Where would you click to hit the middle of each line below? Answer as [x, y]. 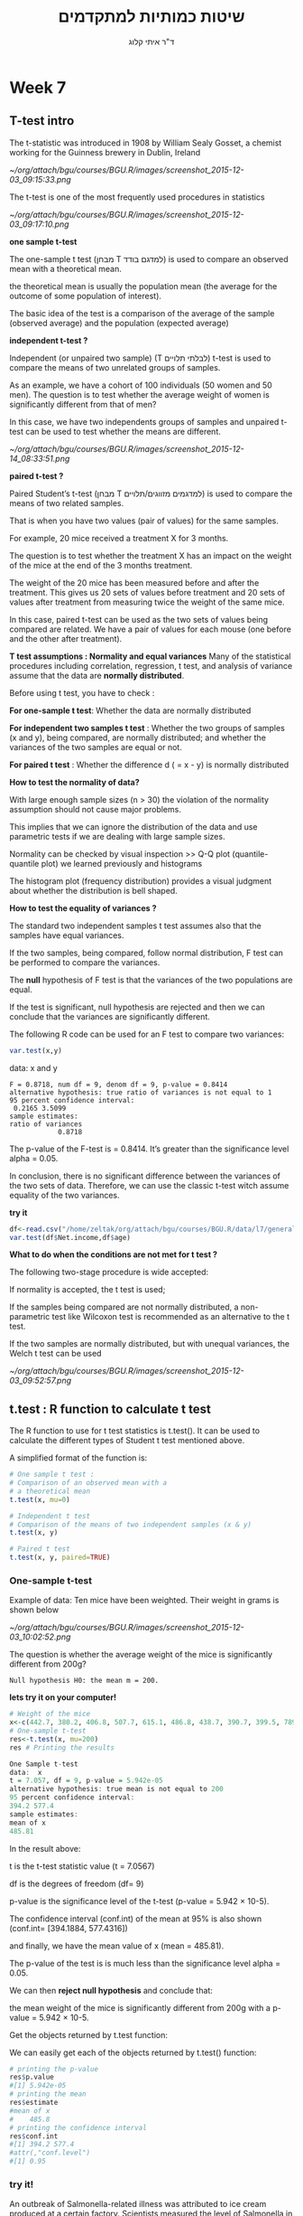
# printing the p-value [54, 2069]
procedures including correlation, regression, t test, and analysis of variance [151, 665]
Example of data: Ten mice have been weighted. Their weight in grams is [144, 1601]
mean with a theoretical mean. [65, 268]
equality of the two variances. [64, 1195]
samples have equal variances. [67, 935]
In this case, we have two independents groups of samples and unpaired [144, 421]
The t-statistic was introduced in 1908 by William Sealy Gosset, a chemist [146, 143]
